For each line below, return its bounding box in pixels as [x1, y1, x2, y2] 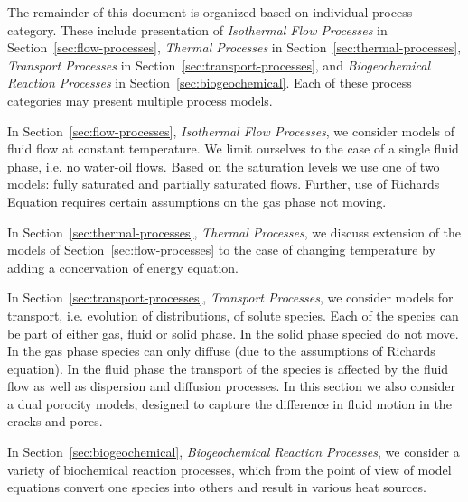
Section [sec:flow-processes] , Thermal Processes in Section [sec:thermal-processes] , [7, 38, 462, 57]
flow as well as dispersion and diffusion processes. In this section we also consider [7, 376, 456, 395]
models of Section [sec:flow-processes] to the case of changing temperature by [7, 240, 435, 259]
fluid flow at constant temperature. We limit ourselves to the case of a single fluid [7, 139, 459, 158]
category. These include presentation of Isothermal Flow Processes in [7, 20, 388, 39]
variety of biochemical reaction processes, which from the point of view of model [7, 460, 452, 479]
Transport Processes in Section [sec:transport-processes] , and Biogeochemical [7, 55, 431, 74]
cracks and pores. [7, 412, 103, 431]
